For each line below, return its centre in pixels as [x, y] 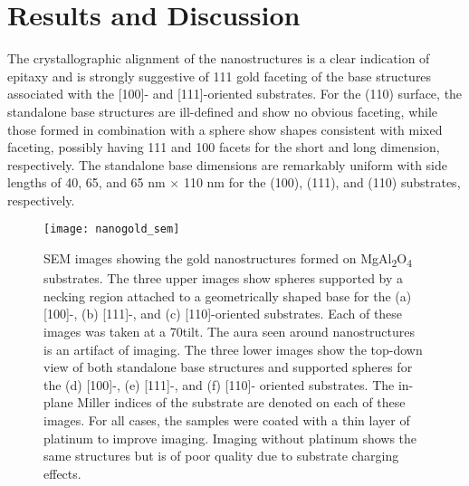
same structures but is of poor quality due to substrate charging [221, 456]
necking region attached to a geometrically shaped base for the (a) [228, 295]
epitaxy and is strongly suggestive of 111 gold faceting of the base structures [220, 76]
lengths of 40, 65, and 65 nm [86, 182]
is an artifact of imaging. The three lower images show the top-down [233, 349]
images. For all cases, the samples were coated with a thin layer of [227, 420]
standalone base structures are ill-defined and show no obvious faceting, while [223, 111]
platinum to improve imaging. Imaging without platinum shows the [230, 438]
